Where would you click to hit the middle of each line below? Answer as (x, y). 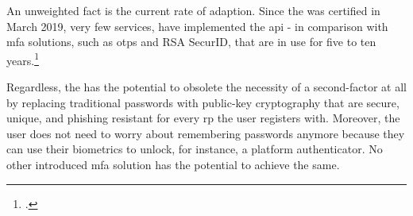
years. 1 (23, 59)
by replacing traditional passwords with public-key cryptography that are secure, (203, 102)
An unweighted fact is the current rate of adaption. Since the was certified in (193, 10)
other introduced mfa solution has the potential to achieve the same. (173, 164)
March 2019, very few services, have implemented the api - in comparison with (197, 26)
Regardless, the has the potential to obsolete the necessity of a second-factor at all (206, 87)
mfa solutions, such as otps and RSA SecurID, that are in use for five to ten (191, 42)
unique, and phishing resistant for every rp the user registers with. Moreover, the (203, 118)
